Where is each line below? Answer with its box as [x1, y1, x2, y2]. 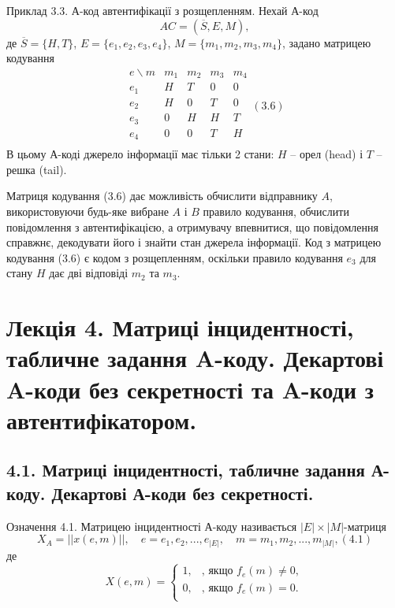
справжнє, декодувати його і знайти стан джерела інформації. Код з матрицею [6, 234, 382, 250]
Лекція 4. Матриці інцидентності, [6, 311, 354, 343]
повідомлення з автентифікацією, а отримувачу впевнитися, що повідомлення [6, 218, 378, 235]
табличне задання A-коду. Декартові [6, 342, 384, 374]
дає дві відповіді [49, 265, 129, 281]
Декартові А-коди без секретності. [51, 480, 314, 505]
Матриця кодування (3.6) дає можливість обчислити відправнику [6, 187, 318, 204]
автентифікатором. [6, 403, 197, 436]
